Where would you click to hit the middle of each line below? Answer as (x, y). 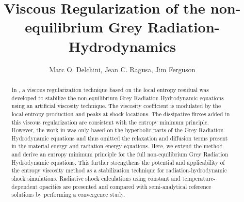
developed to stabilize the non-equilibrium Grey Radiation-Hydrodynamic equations (117, 98)
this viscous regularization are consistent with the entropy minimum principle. (110, 122)
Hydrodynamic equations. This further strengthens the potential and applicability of (118, 162)
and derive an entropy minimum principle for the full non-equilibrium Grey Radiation (120, 154)
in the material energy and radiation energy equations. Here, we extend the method (117, 146)
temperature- (199, 179)
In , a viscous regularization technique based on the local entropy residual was (110, 89)
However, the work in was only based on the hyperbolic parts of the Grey (104, 130)
